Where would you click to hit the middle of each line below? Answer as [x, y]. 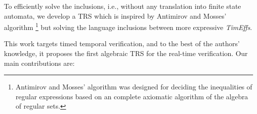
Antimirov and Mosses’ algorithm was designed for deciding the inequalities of [134, 87]
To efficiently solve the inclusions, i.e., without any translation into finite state [123, 6]
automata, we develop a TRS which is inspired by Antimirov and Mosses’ [115, 15]
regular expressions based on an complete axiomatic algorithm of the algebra [132, 96]
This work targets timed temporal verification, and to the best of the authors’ [122, 43]
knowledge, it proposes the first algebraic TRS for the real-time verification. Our [126, 53]
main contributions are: [39, 63]
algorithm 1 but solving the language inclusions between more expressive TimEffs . [128, 26]
